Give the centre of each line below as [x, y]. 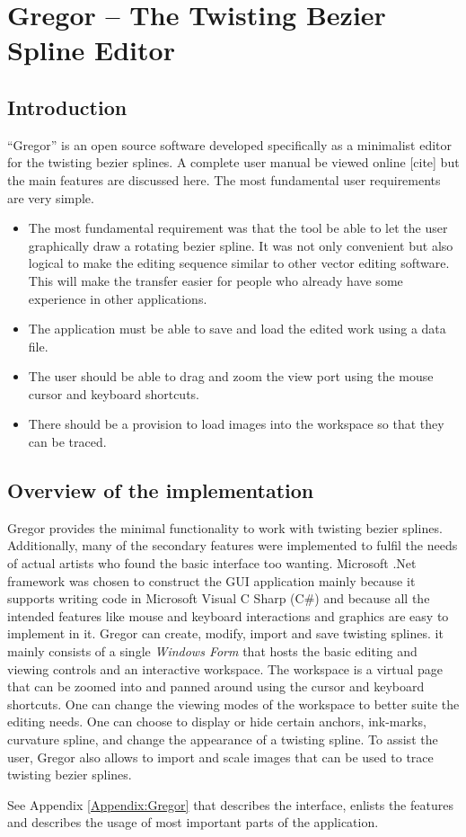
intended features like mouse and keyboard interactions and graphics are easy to [228, 615]
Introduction [67, 107]
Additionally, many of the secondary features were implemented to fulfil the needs [233, 545]
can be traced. [67, 442]
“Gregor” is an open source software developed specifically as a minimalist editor [229, 144]
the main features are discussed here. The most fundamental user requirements [224, 179]
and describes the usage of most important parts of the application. [193, 822]
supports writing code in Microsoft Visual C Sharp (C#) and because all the [219, 598]
